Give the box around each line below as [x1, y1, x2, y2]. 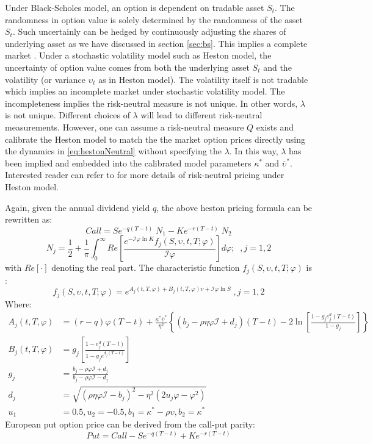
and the [263, 60, 292, 73]
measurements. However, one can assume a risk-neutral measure [5, 120, 244, 133]
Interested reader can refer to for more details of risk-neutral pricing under [5, 168, 284, 181]
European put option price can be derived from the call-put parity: [5, 417, 255, 430]
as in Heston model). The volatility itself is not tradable [98, 73, 308, 85]
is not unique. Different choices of [5, 109, 130, 121]
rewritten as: [5, 213, 53, 226]
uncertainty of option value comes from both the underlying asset [5, 60, 250, 73]
